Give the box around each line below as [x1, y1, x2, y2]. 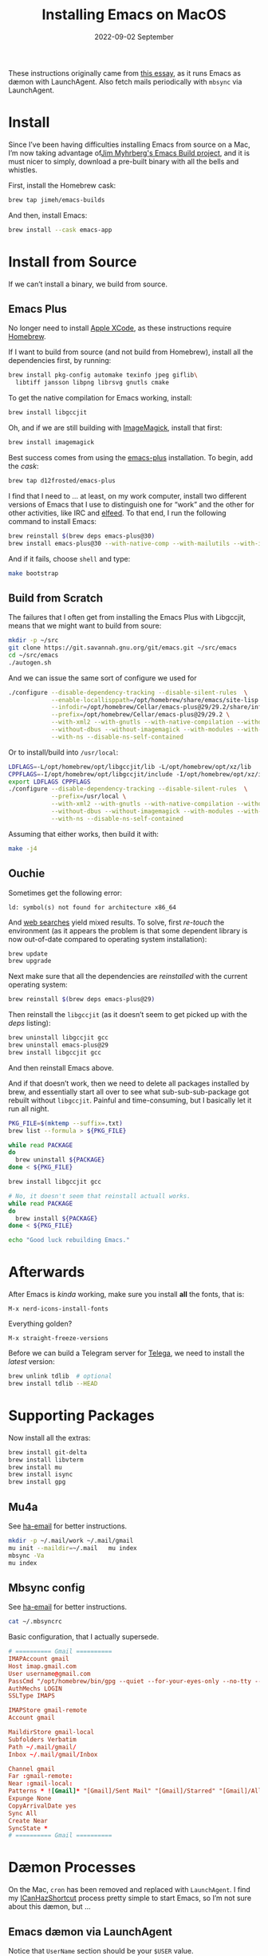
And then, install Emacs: [8, 210, 88, 220]
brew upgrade [8, 957, 52, 965]
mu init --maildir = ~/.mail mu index [8, 1544, 137, 1552]
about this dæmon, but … [8, 1902, 91, 1911]
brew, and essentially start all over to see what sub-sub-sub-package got [8, 1086, 250, 1096]
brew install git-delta [8, 1448, 88, 1457]
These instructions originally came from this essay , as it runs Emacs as [8, 68, 242, 77]
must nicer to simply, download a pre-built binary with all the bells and [8, 156, 239, 166]
